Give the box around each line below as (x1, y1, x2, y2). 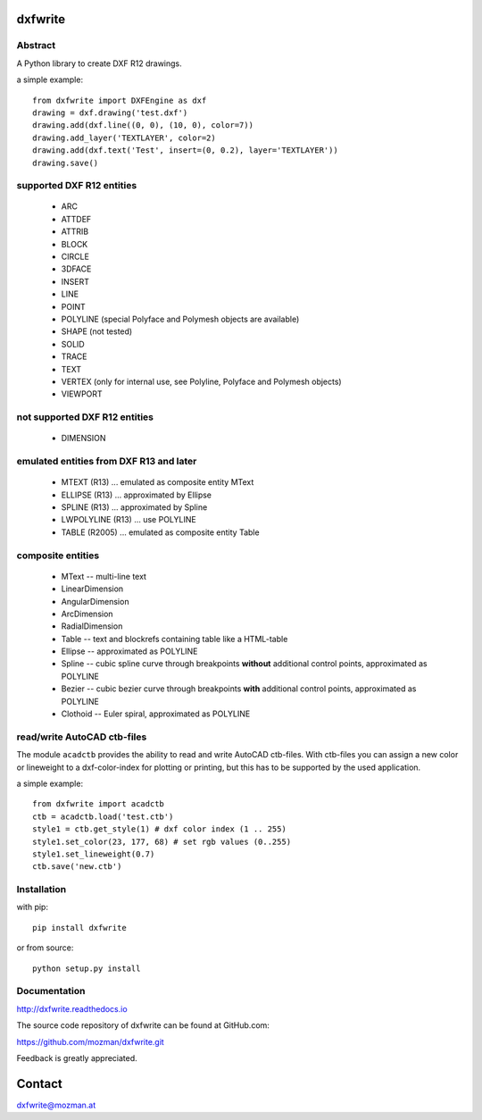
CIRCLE (61, 251, 89, 263)
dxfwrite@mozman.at (16, 1099, 96, 1110)
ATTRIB (61, 226, 89, 237)
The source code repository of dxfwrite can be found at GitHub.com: (16, 1020, 270, 1031)
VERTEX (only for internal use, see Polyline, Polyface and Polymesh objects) (61, 376, 343, 387)
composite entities (16, 549, 100, 562)
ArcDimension (61, 608, 113, 619)
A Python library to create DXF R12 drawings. (16, 58, 182, 69)
